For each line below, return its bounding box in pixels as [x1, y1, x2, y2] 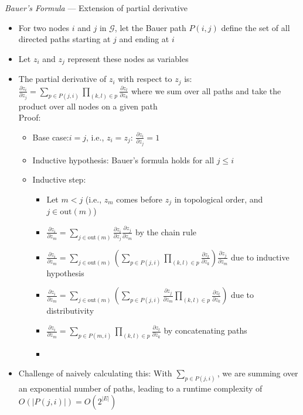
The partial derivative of [18, 73, 107, 85]
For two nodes [18, 21, 70, 33]
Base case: [32, 131, 69, 143]
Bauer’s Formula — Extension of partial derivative [5, 2, 188, 13]
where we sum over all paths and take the [131, 84, 281, 97]
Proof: [18, 111, 41, 124]
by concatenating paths [164, 324, 247, 337]
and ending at [119, 33, 169, 45]
